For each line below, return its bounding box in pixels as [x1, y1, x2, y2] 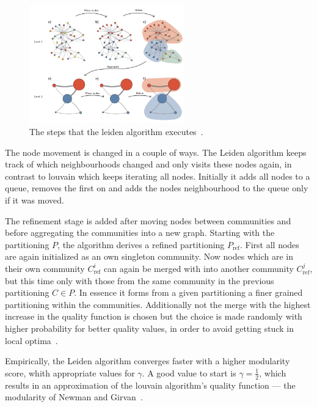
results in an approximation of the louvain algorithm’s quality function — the [5, 378, 296, 391]
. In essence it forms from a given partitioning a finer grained [74, 286, 303, 299]
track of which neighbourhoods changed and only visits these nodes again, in [5, 158, 292, 170]
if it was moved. [5, 193, 64, 206]
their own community [5, 262, 85, 274]
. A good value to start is [142, 366, 236, 379]
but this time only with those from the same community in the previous [5, 274, 274, 287]
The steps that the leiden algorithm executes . [29, 125, 203, 137]
